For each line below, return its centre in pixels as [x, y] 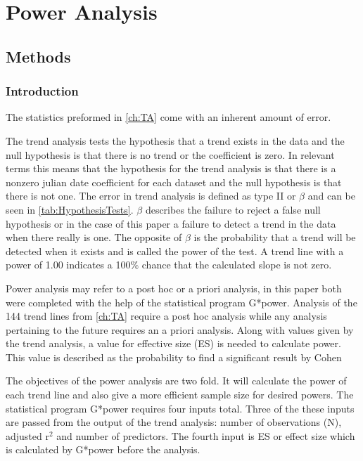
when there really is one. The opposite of [94, 237]
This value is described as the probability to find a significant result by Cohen [174, 357]
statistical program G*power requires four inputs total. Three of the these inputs [180, 408]
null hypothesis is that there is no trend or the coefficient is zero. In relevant [170, 154]
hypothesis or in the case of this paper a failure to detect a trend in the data [171, 223]
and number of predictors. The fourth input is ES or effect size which [206, 435]
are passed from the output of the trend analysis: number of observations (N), [174, 422]
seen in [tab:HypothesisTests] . [70, 209]
